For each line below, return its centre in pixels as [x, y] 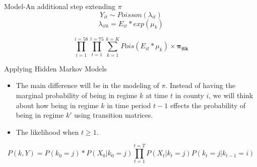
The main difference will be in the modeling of [87, 85]
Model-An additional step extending [60, 6]
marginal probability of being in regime [77, 95]
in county [189, 95]
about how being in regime [57, 105]
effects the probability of [208, 105]
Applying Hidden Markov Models [55, 68]
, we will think [231, 95]
